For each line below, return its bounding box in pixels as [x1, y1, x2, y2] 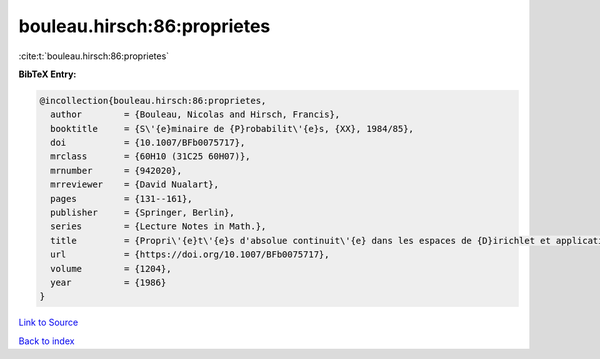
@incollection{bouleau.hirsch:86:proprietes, [39, 95, 267, 106]
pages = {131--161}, [50, 193, 194, 204]
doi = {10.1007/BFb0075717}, [50, 137, 246, 149]
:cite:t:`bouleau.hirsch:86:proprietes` [18, 50, 170, 62]
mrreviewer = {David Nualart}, [50, 179, 220, 190]
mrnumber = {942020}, [50, 165, 183, 176]
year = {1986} [50, 277, 167, 288]
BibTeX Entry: [18, 68, 77, 80]
